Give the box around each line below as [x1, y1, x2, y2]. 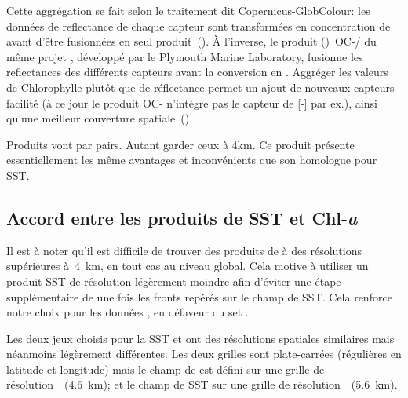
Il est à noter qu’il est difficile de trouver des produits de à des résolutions [6, 242, 362, 258]
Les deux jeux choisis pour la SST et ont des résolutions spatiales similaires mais [6, 330, 395, 346]
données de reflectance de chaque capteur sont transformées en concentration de [6, 17, 391, 34]
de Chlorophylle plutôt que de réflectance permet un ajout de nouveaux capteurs [6, 79, 395, 95]
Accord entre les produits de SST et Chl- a [6, 205, 358, 229]
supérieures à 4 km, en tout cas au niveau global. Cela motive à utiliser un [6, 257, 369, 274]
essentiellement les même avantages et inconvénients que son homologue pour [6, 152, 377, 168]
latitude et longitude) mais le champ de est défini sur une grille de [6, 360, 325, 377]
